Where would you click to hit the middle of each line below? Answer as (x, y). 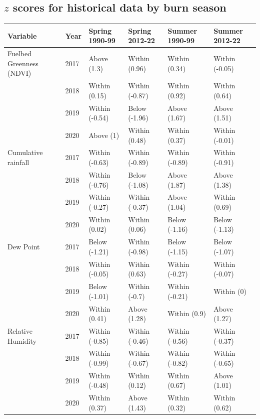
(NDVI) (19, 73)
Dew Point (24, 247)
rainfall (18, 162)
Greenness (23, 63)
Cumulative (25, 152)
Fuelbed (20, 53)
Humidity (22, 340)
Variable (22, 35)
